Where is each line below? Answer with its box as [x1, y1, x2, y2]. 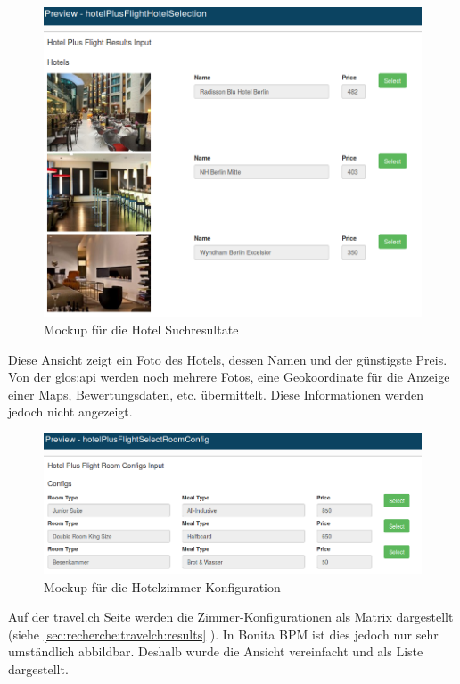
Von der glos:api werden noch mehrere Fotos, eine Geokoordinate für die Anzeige [8, 367, 450, 386]
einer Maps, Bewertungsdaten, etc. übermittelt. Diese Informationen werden [8, 384, 423, 403]
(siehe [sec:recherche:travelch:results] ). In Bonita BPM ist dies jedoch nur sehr [8, 624, 439, 643]
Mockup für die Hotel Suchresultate [44, 320, 239, 339]
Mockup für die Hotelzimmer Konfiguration [44, 577, 281, 596]
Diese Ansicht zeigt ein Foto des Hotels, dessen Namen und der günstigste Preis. [8, 350, 448, 368]
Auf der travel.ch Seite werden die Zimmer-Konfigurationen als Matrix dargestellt [8, 607, 454, 626]
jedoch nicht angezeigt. [8, 402, 133, 421]
